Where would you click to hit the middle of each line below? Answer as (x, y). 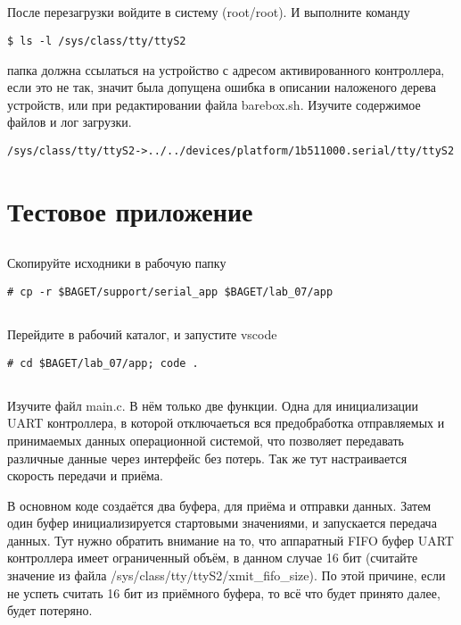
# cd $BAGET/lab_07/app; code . (103, 363)
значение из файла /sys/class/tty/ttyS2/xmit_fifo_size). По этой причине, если (226, 575)
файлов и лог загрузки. (70, 122)
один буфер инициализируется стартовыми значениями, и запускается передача (222, 523)
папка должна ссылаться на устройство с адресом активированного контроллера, (226, 69)
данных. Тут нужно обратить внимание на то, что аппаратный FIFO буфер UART (230, 540)
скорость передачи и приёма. (85, 475)
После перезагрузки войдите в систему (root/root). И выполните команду (209, 12)
